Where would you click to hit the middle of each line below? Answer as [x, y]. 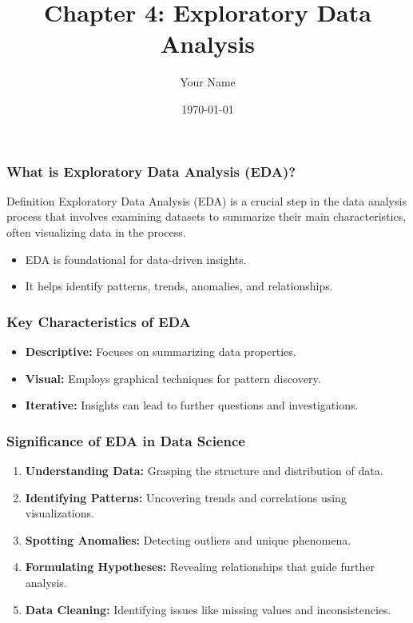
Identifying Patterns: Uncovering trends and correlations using [186, 497]
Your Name [208, 82]
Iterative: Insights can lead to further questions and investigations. [192, 405]
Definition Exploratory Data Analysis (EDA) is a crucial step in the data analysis [206, 200]
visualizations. [60, 513]
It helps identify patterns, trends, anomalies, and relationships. [179, 286]
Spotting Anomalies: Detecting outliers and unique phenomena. [188, 539]
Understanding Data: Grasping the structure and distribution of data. [204, 470]
